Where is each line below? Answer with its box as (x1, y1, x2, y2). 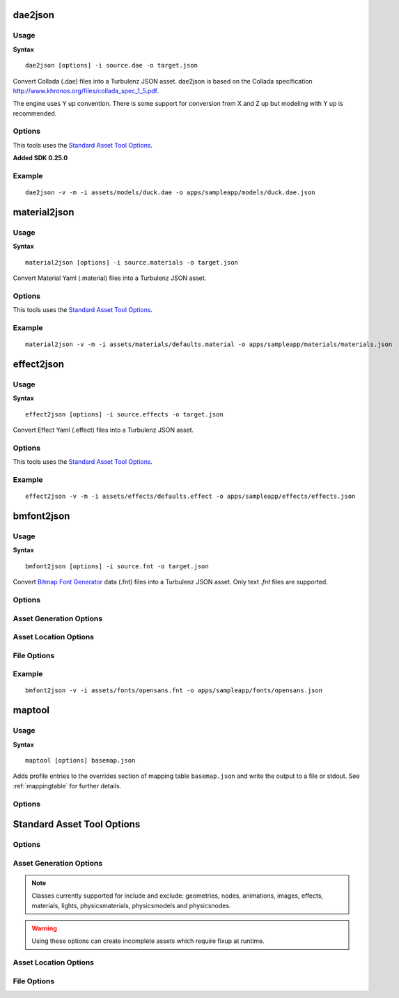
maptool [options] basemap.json (25, 756, 136, 764)
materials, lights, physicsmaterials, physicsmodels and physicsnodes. (31, 901, 231, 910)
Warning (31, 924, 57, 933)
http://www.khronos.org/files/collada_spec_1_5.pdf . (13, 86, 159, 95)
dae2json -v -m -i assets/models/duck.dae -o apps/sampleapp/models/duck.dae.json (25, 189, 315, 196)
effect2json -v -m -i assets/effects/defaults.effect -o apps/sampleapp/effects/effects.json (25, 492, 356, 501)
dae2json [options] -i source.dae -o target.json (25, 61, 198, 70)
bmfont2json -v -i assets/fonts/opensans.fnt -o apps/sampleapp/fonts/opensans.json (25, 687, 323, 694)
